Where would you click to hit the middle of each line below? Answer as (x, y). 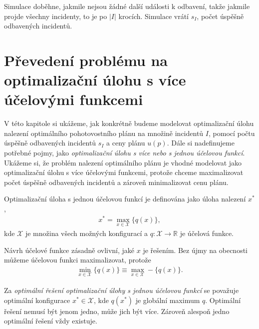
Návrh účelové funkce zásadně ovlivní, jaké (69, 250)
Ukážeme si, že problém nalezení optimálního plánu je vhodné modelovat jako (123, 162)
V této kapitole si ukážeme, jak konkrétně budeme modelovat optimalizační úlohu (129, 123)
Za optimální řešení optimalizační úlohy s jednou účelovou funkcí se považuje (122, 290)
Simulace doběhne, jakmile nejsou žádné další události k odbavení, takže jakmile (127, 6)
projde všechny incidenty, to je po (56, 16)
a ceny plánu (126, 143)
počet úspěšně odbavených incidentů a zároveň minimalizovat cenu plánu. (116, 182)
